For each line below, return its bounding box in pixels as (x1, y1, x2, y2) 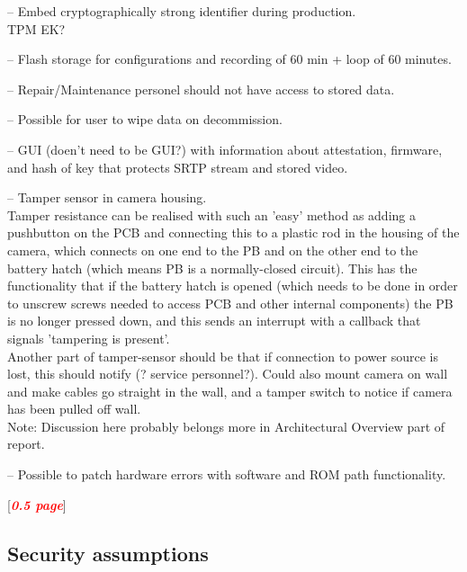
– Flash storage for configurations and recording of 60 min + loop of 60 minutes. (7, 49, 452, 68)
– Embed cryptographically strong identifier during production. (7, 2, 356, 20)
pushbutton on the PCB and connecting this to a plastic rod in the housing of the (7, 223, 460, 242)
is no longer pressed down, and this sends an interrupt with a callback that (7, 311, 421, 330)
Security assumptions (7, 539, 209, 567)
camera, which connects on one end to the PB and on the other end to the (7, 240, 418, 259)
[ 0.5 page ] (7, 495, 67, 514)
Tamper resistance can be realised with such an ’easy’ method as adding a (7, 205, 416, 224)
